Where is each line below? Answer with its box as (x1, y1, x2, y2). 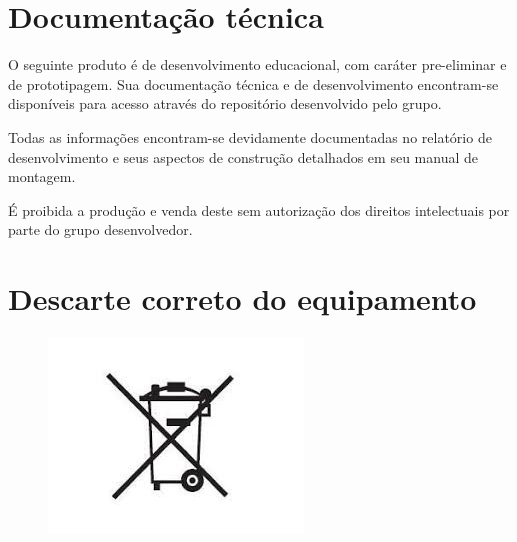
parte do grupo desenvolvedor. (8, 219, 193, 240)
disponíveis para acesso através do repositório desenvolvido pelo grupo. (8, 93, 442, 114)
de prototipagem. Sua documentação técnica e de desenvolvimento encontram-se (8, 73, 499, 94)
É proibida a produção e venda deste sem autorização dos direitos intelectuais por (8, 199, 510, 220)
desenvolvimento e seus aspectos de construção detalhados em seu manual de (8, 146, 478, 167)
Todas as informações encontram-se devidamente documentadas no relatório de (8, 126, 492, 147)
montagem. (8, 166, 76, 187)
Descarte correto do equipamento (8, 278, 477, 319)
